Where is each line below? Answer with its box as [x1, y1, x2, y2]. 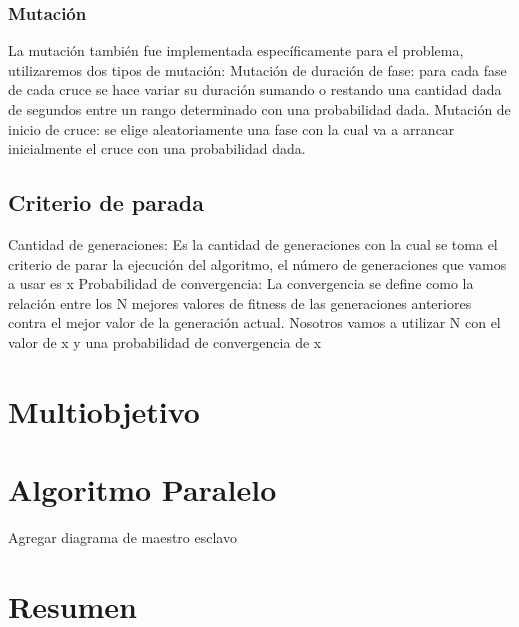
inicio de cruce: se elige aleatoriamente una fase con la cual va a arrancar [8, 118, 455, 139]
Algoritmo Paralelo [8, 469, 277, 510]
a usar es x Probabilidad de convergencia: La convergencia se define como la [8, 273, 474, 294]
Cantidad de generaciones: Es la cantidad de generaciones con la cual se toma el [8, 233, 498, 254]
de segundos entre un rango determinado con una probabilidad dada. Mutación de [8, 99, 511, 119]
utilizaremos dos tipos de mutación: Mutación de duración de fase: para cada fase [8, 59, 507, 80]
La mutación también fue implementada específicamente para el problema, [8, 40, 464, 61]
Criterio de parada [8, 187, 204, 218]
